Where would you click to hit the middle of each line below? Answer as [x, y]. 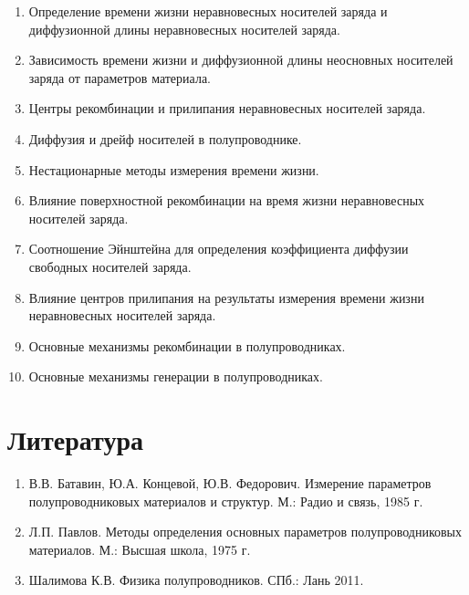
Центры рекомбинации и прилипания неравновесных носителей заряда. [227, 108]
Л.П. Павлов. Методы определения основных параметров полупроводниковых [245, 532]
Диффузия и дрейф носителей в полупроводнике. [165, 138]
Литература [75, 439]
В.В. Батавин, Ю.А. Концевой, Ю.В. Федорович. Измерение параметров [230, 483]
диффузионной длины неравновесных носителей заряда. [184, 29]
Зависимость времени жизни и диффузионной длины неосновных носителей [241, 60]
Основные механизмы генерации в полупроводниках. [176, 376]
